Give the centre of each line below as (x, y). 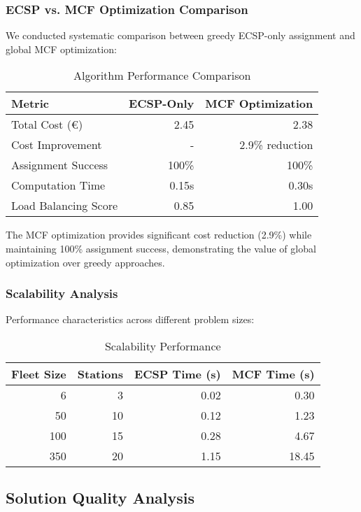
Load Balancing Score (65, 206)
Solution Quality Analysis (100, 498)
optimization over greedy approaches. (85, 262)
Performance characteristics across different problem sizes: (130, 319)
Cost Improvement (57, 145)
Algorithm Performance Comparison (162, 76)
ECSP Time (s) (178, 374)
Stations (100, 374)
